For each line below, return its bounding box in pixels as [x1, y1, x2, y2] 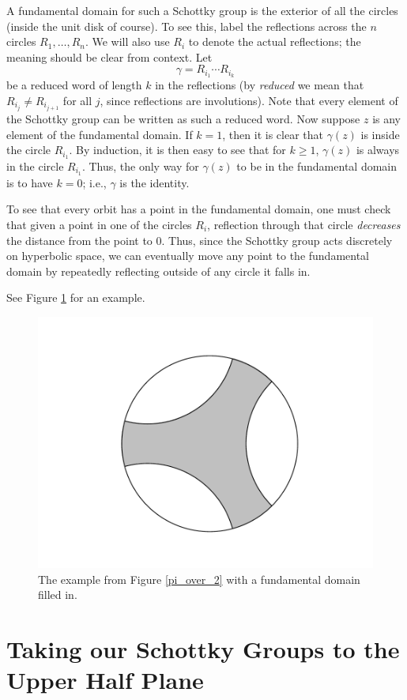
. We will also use [85, 33, 170, 50]
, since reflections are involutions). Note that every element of [100, 92, 398, 108]
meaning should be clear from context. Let [6, 48, 213, 65]
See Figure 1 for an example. [6, 289, 145, 306]
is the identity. [119, 174, 190, 190]
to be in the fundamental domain [236, 157, 398, 174]
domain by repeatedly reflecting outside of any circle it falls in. [6, 262, 311, 279]
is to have [6, 174, 53, 190]
